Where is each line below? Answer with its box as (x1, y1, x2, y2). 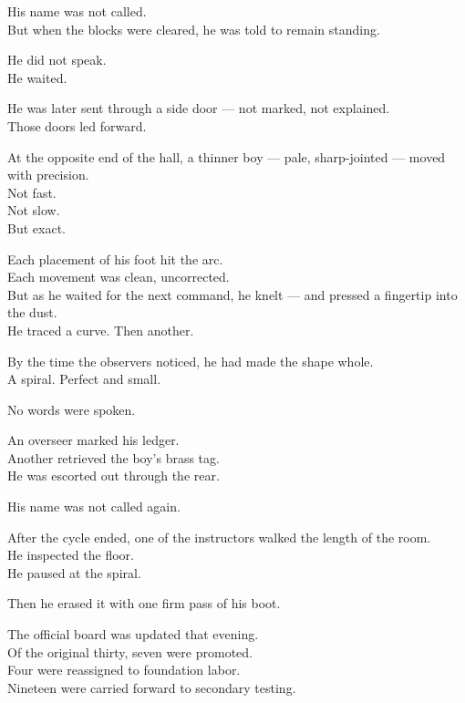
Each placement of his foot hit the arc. (7, 249, 223, 268)
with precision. (7, 165, 89, 184)
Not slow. (7, 201, 60, 220)
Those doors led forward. (7, 116, 147, 135)
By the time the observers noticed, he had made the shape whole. (7, 351, 374, 370)
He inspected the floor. (7, 545, 134, 564)
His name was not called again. (7, 497, 181, 516)
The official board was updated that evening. (7, 625, 259, 644)
